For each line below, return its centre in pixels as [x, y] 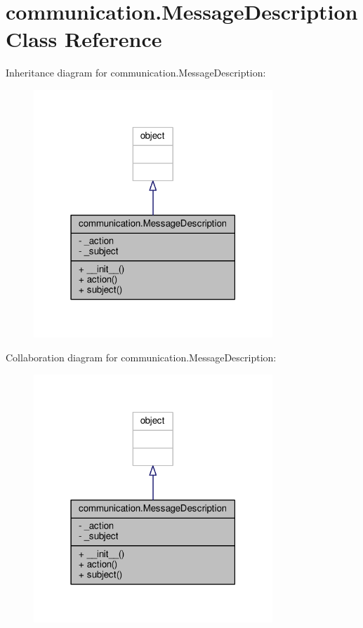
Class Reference [84, 39]
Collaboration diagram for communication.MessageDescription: [141, 357]
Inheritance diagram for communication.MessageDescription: [136, 73]
